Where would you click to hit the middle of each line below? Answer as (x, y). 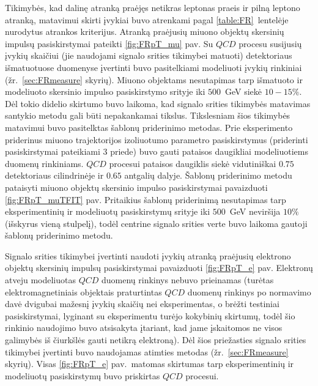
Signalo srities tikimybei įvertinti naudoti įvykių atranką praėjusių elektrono (148, 255)
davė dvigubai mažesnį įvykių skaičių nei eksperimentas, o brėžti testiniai (142, 304)
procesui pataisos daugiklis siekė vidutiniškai (193, 163)
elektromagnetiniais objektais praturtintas (83, 291)
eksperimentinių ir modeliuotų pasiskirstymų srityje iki (108, 211)
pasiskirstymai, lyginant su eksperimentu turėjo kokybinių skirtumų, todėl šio (150, 315)
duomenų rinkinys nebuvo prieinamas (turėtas (187, 280)
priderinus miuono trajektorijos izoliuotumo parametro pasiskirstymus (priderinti (157, 139)
